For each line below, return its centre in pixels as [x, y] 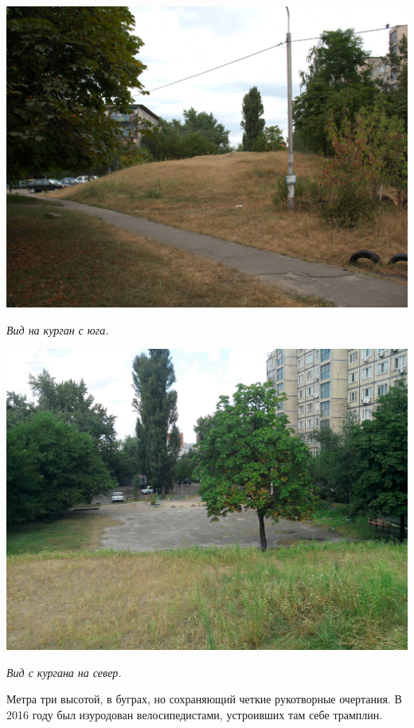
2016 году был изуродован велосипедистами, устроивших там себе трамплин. [195, 714]
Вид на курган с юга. [58, 329]
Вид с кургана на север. [64, 672]
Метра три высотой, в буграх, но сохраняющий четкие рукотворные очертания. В [204, 699]
